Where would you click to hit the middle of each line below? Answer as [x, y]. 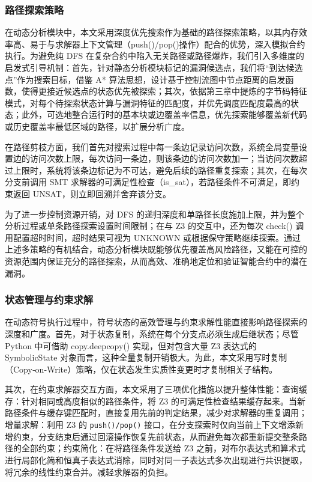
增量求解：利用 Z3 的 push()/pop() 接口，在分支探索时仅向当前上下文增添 [150, 425]
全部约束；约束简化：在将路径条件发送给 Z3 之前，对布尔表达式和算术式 [163, 448]
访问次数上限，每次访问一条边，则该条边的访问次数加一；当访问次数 [164, 158]
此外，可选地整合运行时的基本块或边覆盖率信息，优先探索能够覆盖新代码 [164, 114]
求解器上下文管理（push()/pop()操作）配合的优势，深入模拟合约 [180, 44]
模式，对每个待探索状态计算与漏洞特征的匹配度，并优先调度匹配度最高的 [148, 102]
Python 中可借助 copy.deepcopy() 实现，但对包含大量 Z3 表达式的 [131, 345]
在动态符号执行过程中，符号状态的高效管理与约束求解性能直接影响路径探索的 [156, 322]
